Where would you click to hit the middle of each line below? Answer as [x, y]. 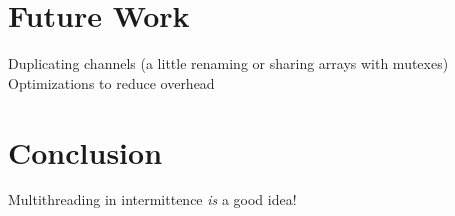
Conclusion [85, 151]
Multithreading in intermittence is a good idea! [152, 199]
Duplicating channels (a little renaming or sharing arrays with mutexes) [228, 63]
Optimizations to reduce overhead [111, 82]
